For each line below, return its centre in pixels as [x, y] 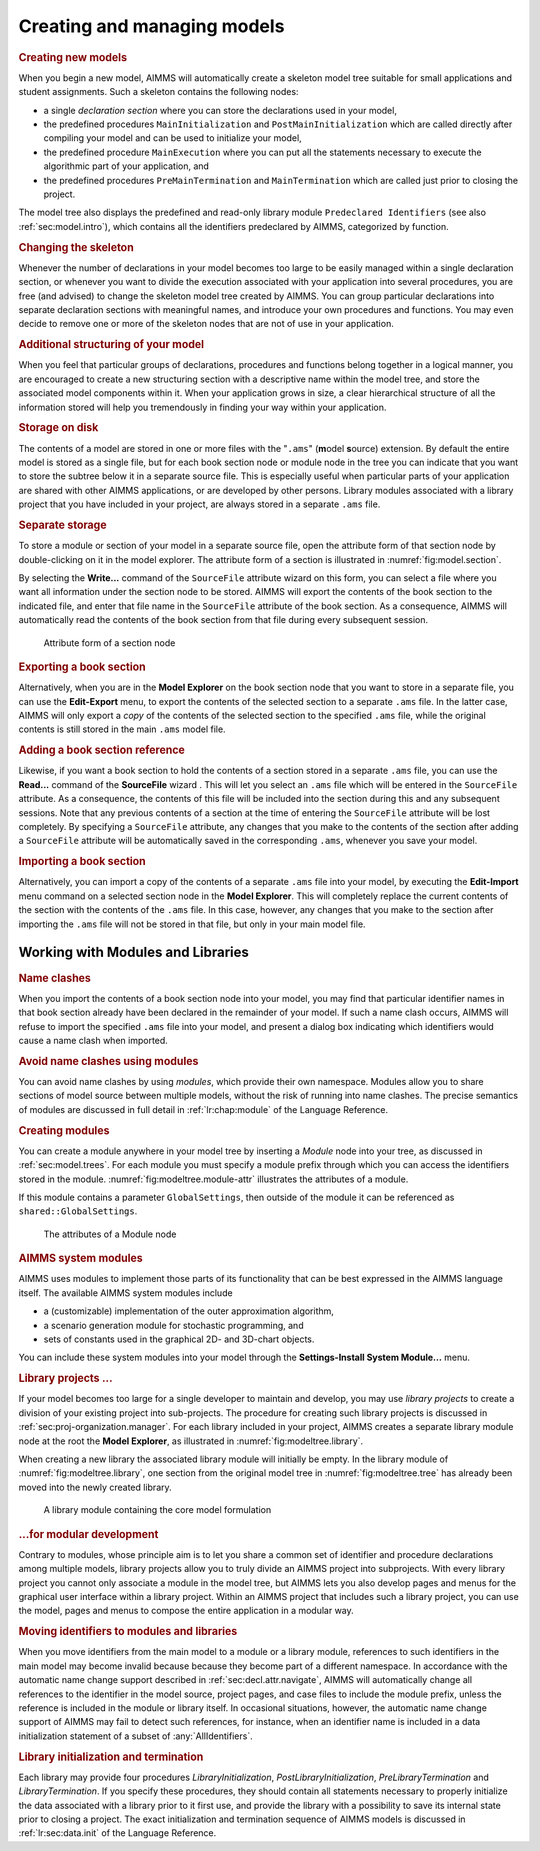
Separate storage [62, 525]
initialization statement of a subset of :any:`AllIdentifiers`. [136, 1736]
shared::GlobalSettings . [78, 1211]
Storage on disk [58, 428]
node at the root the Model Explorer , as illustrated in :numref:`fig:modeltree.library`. [191, 1441]
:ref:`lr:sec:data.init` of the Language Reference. [117, 1833]
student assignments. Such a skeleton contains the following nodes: [158, 92]
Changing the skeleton [76, 247]
